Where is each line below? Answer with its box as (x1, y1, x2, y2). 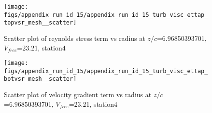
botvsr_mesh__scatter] (4, 75, 77, 83)
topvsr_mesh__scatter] (4, 19, 77, 26)
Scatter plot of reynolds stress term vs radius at (4, 33, 145, 43)
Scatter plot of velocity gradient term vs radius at (4, 89, 152, 100)
